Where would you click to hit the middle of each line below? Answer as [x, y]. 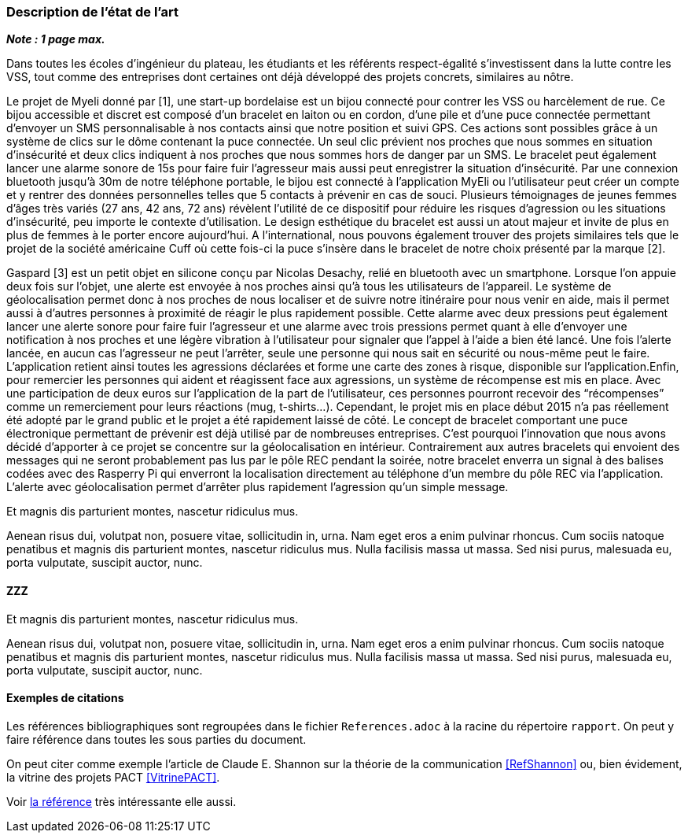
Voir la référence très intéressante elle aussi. [121, 801]
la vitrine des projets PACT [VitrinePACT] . [113, 777]
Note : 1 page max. [56, 39]
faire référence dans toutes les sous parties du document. [156, 739]
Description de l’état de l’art [92, 12]
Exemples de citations [65, 698]
